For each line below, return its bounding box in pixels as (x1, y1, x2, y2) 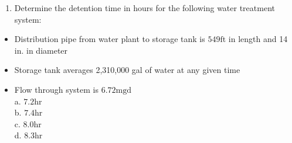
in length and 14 (228, 33, 288, 45)
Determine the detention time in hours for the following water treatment (14, 2, 275, 13)
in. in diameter (14, 44, 68, 56)
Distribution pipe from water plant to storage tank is (14, 33, 205, 45)
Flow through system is (14, 83, 99, 95)
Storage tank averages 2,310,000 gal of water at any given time (14, 64, 240, 76)
